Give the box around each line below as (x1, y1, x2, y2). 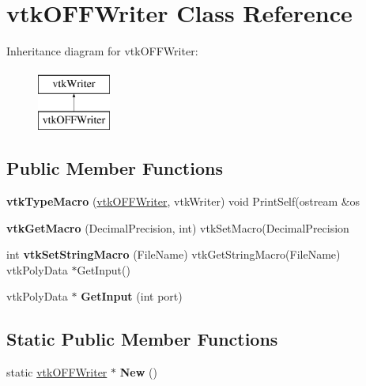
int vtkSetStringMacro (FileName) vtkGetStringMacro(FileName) (6, 246, 341, 263)
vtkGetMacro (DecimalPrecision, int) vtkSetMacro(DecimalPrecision (6, 219, 349, 236)
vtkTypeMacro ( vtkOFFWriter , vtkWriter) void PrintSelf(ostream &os (6, 193, 360, 210)
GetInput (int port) (81, 288, 183, 305)
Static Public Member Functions (6, 327, 278, 351)
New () (119, 364, 157, 380)
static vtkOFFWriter (6, 364, 108, 380)
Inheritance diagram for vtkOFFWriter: (6, 43, 198, 59)
